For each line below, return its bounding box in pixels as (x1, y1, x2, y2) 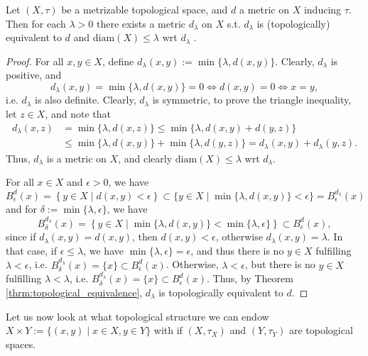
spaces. (6, 336, 36, 351)
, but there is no (244, 257, 315, 272)
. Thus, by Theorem (206, 271, 293, 286)
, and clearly (118, 150, 173, 165)
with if (153, 323, 183, 338)
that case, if (6, 243, 58, 257)
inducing (303, 2, 342, 16)
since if (6, 229, 36, 244)
